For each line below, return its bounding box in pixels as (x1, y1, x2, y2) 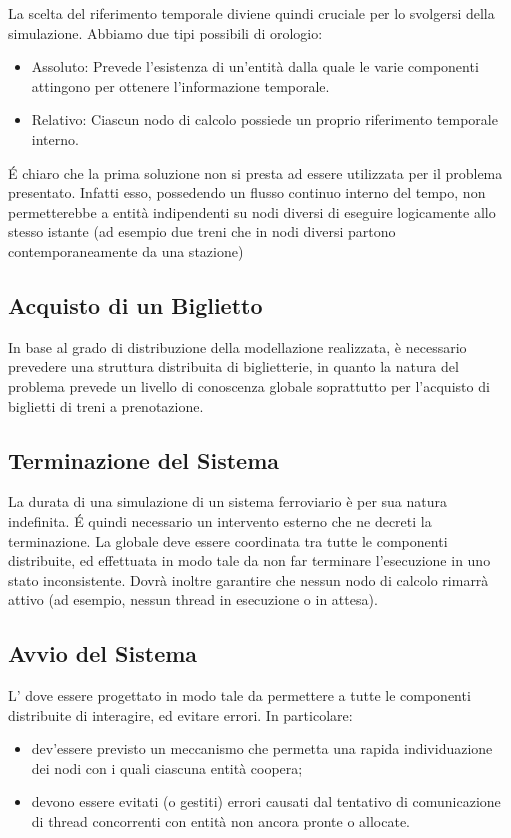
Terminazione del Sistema (8, 444, 280, 475)
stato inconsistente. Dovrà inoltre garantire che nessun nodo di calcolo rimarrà (8, 569, 489, 590)
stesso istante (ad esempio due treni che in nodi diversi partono (8, 221, 396, 242)
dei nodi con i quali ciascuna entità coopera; (31, 757, 303, 778)
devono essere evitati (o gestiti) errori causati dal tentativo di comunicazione (31, 791, 501, 812)
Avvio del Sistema (8, 638, 198, 669)
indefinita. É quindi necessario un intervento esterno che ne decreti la (8, 510, 432, 531)
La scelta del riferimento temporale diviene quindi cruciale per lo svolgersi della (8, 3, 495, 23)
